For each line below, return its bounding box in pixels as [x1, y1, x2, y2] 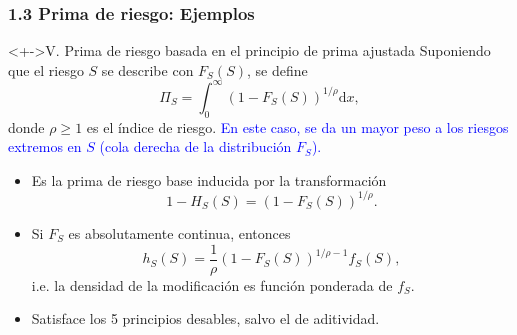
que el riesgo [8, 59, 84, 80]
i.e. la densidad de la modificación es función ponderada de [31, 274, 393, 295]
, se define [246, 59, 308, 80]
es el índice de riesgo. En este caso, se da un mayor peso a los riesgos [86, 116, 509, 137]
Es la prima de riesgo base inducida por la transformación [31, 169, 387, 190]
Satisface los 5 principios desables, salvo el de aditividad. [31, 308, 380, 329]
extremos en [8, 136, 82, 157]
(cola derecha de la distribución [99, 136, 292, 157]
